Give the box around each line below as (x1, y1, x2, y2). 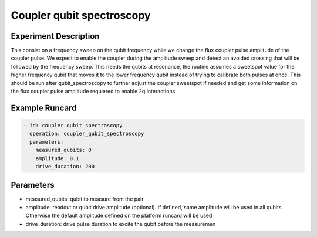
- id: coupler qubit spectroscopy (23, 122, 123, 129)
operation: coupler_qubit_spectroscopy (29, 130, 144, 137)
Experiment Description (11, 31, 100, 41)
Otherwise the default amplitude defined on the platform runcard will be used (25, 212, 213, 219)
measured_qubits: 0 (35, 147, 92, 154)
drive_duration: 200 (35, 163, 95, 170)
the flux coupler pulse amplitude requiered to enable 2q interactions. (11, 88, 177, 95)
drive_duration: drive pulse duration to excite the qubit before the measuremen (25, 220, 216, 227)
